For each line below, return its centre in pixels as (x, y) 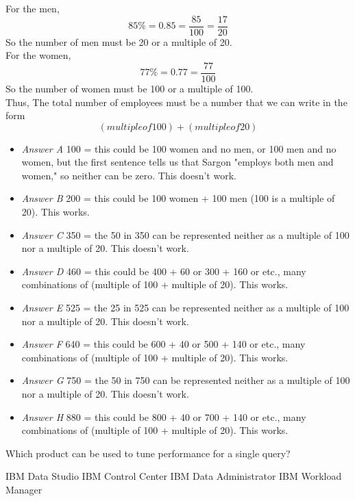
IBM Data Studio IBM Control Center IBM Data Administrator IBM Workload (174, 476)
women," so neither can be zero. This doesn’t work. (129, 175)
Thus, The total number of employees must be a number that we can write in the (176, 102)
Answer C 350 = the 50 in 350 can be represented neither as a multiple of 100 (185, 234)
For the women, (38, 55)
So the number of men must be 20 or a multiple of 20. (119, 41)
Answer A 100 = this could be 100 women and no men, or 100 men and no (179, 148)
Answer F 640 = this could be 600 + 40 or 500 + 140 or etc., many (163, 344)
